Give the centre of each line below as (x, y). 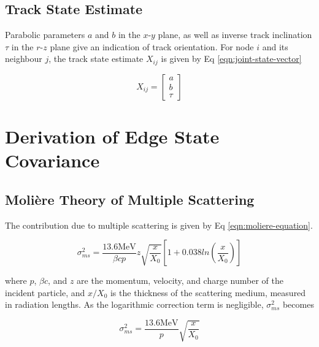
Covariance (52, 160)
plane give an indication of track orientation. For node (152, 46)
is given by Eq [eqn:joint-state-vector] (231, 59)
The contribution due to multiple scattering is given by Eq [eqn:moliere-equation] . (159, 225)
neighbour (24, 59)
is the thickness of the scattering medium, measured (208, 292)
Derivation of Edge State (112, 136)
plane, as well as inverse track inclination (235, 35)
